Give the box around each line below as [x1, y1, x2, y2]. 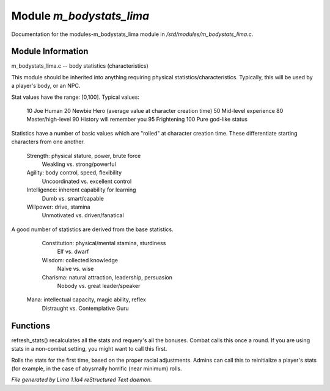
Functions [11, 320, 51, 331]
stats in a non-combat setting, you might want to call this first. [11, 345, 167, 353]
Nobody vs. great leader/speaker [57, 282, 141, 290]
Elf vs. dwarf [57, 248, 89, 256]
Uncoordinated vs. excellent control [42, 178, 132, 185]
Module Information [11, 46, 89, 57]
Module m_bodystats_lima [11, 9, 150, 23]
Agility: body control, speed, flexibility [26, 169, 122, 176]
